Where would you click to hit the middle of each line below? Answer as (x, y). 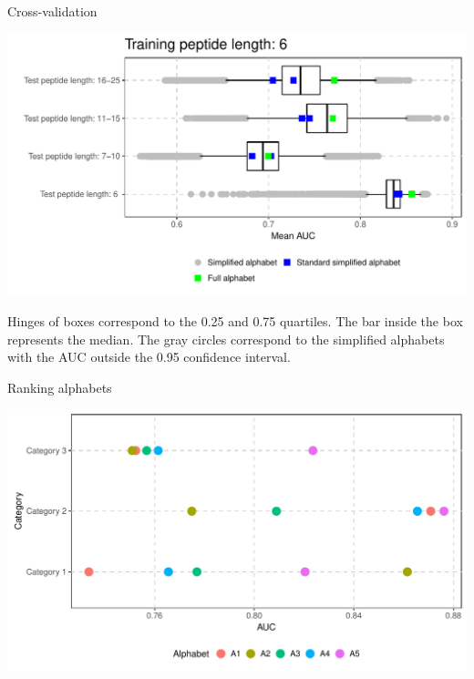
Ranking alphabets (60, 387)
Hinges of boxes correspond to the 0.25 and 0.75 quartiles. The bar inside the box (235, 321)
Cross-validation (52, 11)
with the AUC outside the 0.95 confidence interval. (149, 357)
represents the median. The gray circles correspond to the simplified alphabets (226, 339)
